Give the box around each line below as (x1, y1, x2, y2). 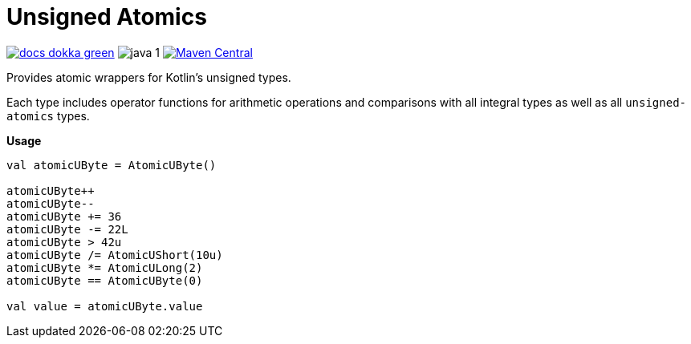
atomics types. (6, 108, 90, 123)
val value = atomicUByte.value (6, 299, 203, 313)
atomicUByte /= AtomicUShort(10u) (6, 248, 223, 261)
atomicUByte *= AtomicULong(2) (6, 261, 203, 274)
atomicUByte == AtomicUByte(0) (6, 273, 203, 287)
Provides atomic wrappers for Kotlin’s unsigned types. (6, 70, 291, 84)
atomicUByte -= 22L (6, 222, 128, 236)
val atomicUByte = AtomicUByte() (6, 158, 217, 172)
